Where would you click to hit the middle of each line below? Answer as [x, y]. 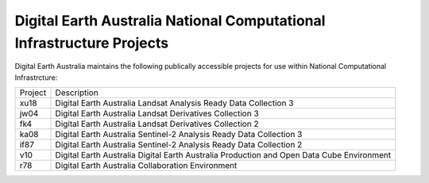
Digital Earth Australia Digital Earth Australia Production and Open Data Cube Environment [223, 155]
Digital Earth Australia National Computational [170, 21]
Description [77, 93]
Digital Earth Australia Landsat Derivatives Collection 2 [157, 124]
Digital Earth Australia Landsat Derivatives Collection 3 [157, 113]
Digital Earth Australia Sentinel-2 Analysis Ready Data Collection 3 [179, 135]
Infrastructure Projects [92, 43]
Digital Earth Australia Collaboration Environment [146, 166]
